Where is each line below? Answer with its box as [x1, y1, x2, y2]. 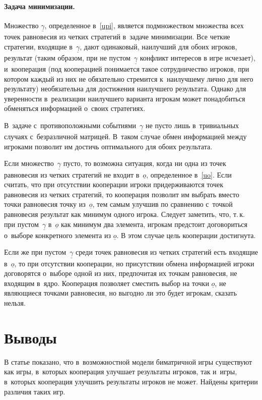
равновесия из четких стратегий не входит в [4, 169, 140, 180]
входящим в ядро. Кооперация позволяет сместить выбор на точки [4, 277, 209, 288]
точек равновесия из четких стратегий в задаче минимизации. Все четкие [4, 31, 230, 42]
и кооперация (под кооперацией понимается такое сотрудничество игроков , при [4, 64, 249, 74]
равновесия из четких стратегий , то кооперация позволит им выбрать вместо [4, 189, 239, 199]
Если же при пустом [4, 247, 67, 257]
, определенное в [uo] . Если [146, 169, 232, 180]
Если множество [4, 158, 54, 168]
